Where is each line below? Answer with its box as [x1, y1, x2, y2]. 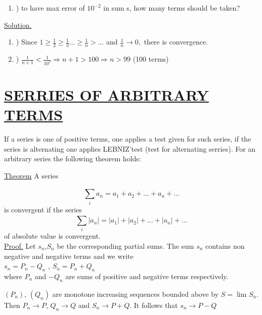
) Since [16, 36, 37, 47]
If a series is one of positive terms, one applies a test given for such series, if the [4, 133, 251, 144]
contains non [205, 241, 245, 251]
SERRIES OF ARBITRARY [4, 84, 209, 105]
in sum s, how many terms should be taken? [103, 3, 240, 13]
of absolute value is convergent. [4, 231, 101, 241]
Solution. [4, 19, 32, 30]
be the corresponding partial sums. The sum [57, 241, 194, 251]
